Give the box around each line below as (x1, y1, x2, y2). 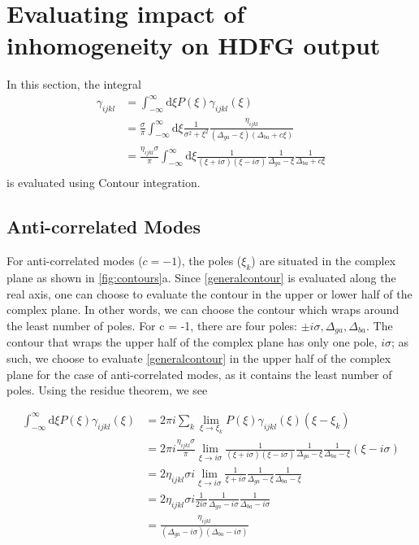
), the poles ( (177, 252, 242, 269)
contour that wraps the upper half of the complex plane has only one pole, (6, 334, 378, 351)
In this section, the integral (6, 76, 141, 93)
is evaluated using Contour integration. (6, 174, 201, 191)
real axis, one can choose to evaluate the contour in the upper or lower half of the (6, 285, 413, 302)
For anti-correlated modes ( (6, 252, 143, 269)
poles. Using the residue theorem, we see (6, 381, 208, 399)
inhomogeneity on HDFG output (6, 28, 381, 62)
